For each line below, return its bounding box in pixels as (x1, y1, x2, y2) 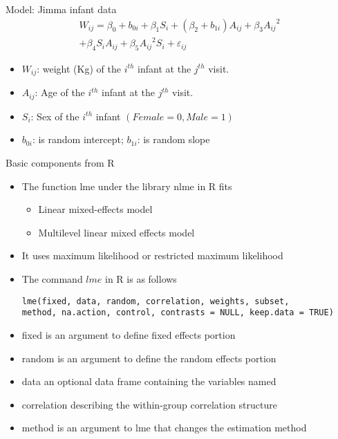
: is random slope (137, 132, 210, 147)
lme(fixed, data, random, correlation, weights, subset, (21, 296, 290, 306)
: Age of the (35, 85, 85, 100)
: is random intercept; (32, 132, 124, 147)
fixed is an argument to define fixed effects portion (21, 327, 236, 342)
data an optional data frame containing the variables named (21, 374, 276, 389)
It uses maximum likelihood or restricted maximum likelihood (21, 248, 283, 263)
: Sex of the (30, 109, 79, 123)
